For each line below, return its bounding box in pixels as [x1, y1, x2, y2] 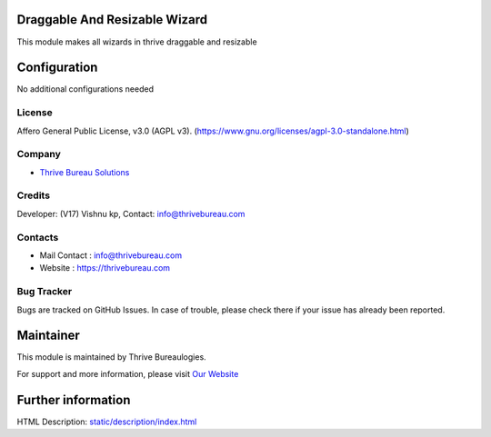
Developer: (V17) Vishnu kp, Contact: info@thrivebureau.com [16, 208, 245, 219]
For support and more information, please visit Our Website [16, 368, 239, 379]
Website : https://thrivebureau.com [39, 263, 171, 273]
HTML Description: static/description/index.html [16, 416, 197, 427]
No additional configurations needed [16, 84, 155, 94]
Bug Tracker [16, 285, 73, 298]
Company [16, 148, 61, 161]
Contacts [16, 231, 59, 243]
